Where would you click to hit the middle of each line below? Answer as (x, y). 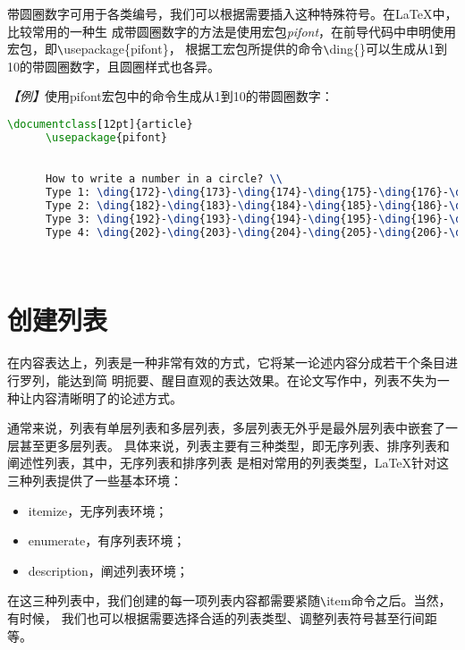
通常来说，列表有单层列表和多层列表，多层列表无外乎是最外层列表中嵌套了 (226, 428)
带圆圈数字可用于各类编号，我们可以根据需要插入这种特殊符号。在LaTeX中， (232, 13)
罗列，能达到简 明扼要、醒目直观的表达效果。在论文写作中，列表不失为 (228, 380)
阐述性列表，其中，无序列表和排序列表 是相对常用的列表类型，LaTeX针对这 (228, 463)
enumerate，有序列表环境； (107, 540)
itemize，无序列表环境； (98, 510)
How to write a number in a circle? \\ (164, 179)
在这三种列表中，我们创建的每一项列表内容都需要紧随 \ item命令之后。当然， (229, 600)
